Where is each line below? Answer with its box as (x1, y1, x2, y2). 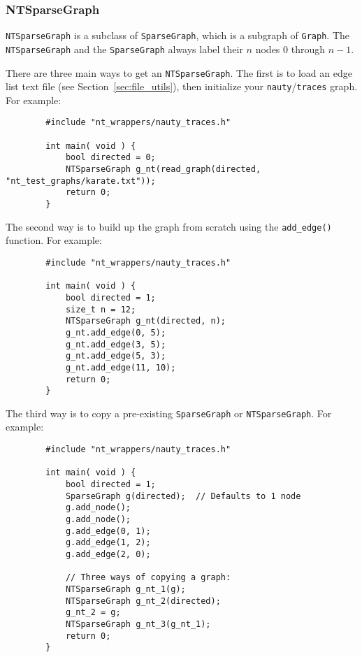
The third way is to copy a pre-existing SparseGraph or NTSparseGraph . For (6, 405, 332, 420)
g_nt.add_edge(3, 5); (65, 339, 166, 349)
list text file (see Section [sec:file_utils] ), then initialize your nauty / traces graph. (6, 79, 358, 94)
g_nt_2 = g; (65, 607, 121, 618)
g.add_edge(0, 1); (65, 526, 151, 536)
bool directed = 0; (65, 152, 156, 163)
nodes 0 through (255, 41, 325, 56)
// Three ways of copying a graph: (65, 572, 231, 583)
